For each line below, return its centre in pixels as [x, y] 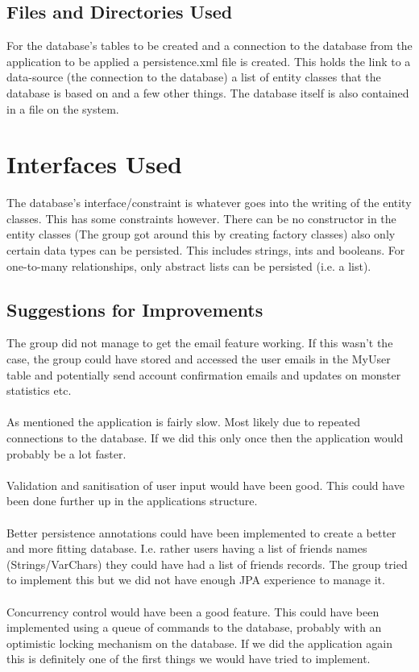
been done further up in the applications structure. [132, 501]
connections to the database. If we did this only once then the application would [205, 438]
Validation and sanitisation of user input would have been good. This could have [205, 485]
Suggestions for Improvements [135, 309]
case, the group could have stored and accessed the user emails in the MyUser [199, 359]
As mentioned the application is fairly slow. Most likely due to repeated [184, 422]
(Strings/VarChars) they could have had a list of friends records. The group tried [207, 564]
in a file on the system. [63, 108]
